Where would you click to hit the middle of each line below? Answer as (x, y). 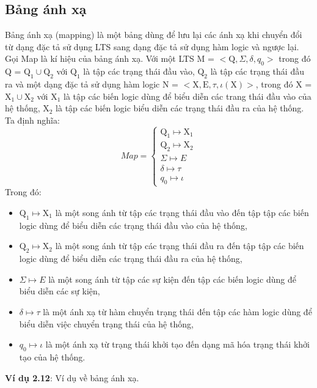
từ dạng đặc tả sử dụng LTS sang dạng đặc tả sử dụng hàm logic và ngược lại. (152, 46)
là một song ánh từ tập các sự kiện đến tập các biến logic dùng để (172, 279)
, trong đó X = (284, 84)
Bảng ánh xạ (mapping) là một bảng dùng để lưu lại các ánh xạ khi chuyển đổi (154, 35)
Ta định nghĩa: (32, 120)
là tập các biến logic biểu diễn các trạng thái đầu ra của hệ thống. (180, 108)
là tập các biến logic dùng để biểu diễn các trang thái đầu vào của (188, 96)
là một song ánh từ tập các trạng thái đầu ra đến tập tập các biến (180, 246)
